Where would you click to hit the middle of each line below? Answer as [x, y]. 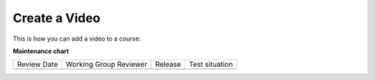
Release [168, 64]
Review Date [37, 64]
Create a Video [57, 18]
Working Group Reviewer [107, 64]
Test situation [211, 64]
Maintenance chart [41, 51]
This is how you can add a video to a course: [77, 39]
